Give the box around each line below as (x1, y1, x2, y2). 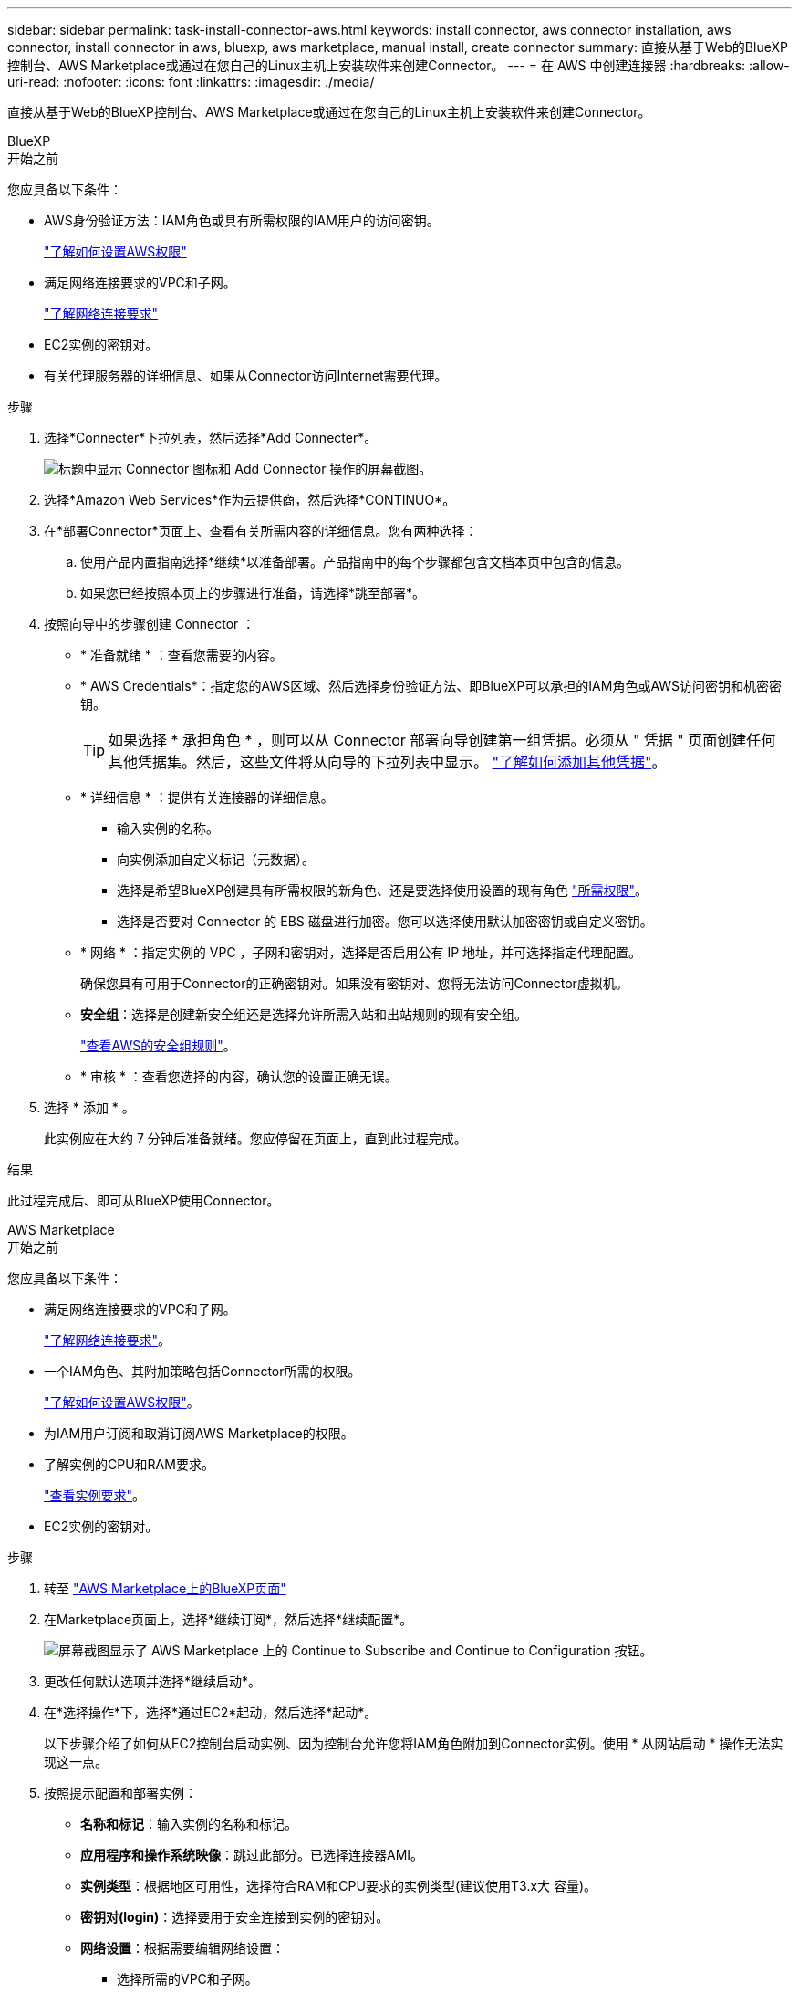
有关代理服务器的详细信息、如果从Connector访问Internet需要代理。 (44, 368, 448, 383)
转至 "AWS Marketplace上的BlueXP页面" (44, 1581, 286, 1596)
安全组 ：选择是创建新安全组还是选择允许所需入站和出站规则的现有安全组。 (80, 1007, 527, 1022)
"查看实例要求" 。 (44, 1487, 146, 1503)
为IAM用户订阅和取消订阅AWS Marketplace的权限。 (44, 1425, 354, 1441)
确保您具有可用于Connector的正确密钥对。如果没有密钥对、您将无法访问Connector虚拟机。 (80, 976, 628, 991)
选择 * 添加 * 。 (44, 1100, 135, 1115)
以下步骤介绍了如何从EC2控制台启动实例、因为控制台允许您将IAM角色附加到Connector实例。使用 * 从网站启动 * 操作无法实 (44, 1736, 783, 1751)
